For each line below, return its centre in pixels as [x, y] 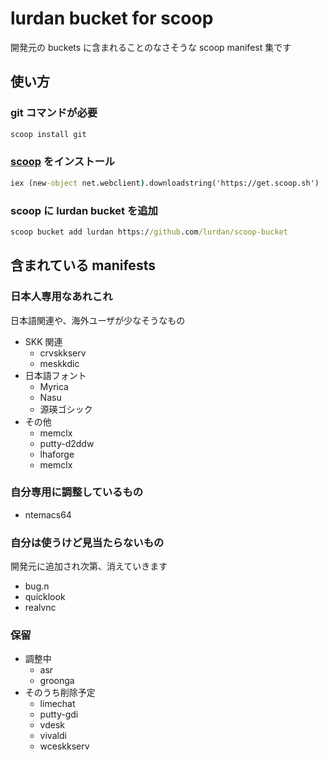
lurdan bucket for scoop [112, 18]
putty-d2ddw [67, 443]
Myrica [54, 386]
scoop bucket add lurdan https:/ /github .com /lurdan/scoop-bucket [149, 232]
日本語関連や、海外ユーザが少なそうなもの [98, 320]
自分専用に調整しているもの [77, 492]
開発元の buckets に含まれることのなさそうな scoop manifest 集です [151, 47]
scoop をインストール [63, 162]
